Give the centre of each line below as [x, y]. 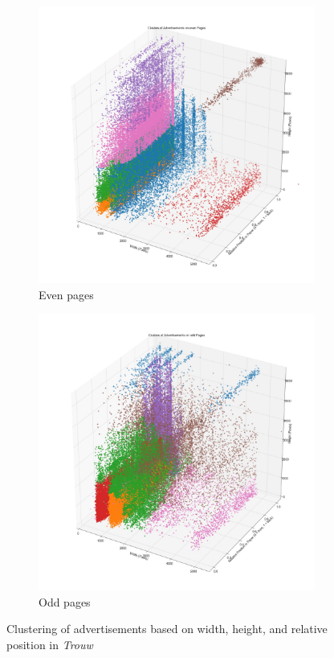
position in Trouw [50, 644]
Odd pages [65, 601]
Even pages [66, 294]
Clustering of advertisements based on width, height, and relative [167, 629]
